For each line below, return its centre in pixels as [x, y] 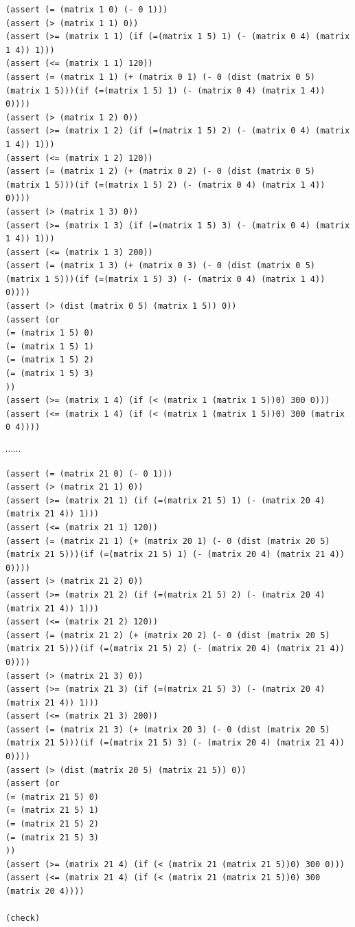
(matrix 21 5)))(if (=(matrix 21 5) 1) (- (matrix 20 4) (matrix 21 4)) [175, 555]
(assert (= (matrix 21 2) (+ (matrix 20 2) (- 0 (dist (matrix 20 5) [168, 635]
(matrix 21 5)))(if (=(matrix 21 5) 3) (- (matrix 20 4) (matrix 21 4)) [175, 743]
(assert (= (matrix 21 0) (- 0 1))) [89, 473]
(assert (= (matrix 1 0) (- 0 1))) [87, 10]
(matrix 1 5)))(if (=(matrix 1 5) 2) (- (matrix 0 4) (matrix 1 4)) [165, 185]
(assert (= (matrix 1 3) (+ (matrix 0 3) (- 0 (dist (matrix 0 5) [161, 266]
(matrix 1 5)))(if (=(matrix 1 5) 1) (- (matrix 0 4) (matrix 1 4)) [165, 90]
